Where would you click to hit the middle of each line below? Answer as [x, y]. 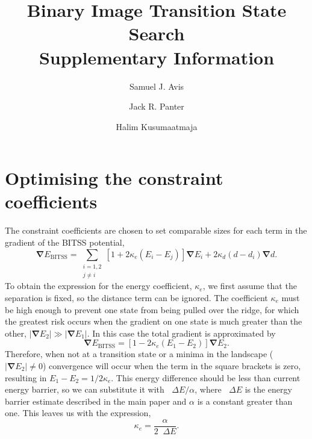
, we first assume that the [250, 286]
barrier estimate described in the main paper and [96, 401]
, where [208, 389]
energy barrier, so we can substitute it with [85, 389]
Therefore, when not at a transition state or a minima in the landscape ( [139, 354]
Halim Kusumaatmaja [157, 126]
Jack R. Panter [157, 106]
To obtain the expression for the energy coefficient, [98, 286]
